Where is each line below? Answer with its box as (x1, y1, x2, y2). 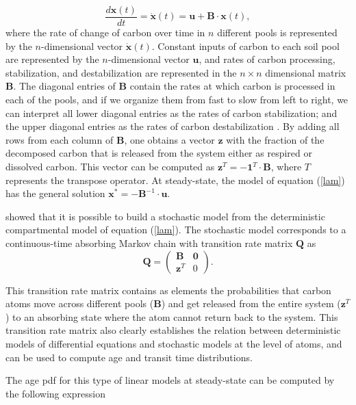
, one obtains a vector (124, 132, 215, 146)
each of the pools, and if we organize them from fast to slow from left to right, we (5, 92, 348, 107)
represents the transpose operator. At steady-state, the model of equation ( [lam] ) (5, 172, 345, 187)
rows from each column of (5, 132, 114, 146)
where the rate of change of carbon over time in (5, 25, 205, 40)
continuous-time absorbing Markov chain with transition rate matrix (5, 235, 293, 250)
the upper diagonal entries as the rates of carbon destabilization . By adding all (5, 119, 340, 133)
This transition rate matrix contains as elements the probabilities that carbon (5, 283, 331, 297)
